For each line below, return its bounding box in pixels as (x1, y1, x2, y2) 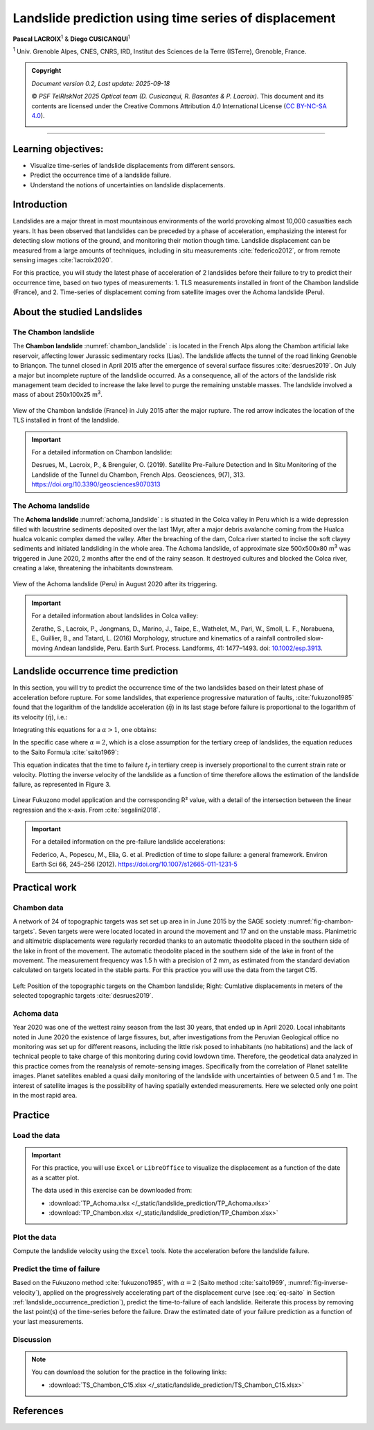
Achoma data (12, 1008, 59, 1018)
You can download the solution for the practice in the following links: (31, 1368, 227, 1377)
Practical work (12, 882, 77, 894)
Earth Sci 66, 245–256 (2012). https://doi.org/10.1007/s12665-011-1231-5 (31, 860, 238, 869)
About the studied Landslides (12, 306, 143, 318)
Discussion (12, 1334, 52, 1344)
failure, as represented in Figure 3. (12, 780, 111, 788)
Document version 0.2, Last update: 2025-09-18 (31, 79, 170, 87)
